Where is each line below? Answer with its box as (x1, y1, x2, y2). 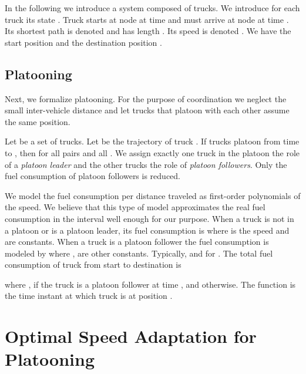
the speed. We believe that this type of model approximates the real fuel (5, 201, 265, 213)
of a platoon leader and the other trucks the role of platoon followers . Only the (5, 158, 287, 170)
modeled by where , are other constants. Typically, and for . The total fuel (5, 247, 273, 259)
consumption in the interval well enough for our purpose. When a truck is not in (5, 212, 294, 224)
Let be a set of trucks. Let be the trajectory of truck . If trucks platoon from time (5, 135, 300, 147)
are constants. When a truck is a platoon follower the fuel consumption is (5, 235, 269, 248)
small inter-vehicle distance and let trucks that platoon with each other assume (5, 104, 290, 116)
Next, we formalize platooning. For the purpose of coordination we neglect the (5, 92, 287, 105)
